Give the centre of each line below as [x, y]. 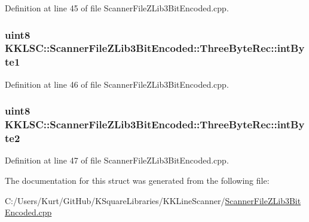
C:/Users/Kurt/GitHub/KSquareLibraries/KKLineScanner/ [115, 200]
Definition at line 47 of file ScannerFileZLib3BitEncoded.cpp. [117, 160]
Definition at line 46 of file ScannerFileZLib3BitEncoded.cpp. [117, 84]
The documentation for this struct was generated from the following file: [137, 180]
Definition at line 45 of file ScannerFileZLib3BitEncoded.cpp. [117, 8]
